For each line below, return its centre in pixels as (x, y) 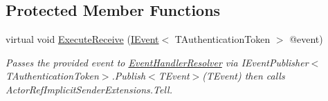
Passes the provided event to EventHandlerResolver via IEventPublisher (157, 62)
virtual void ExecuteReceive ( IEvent (82, 39)
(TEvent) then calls (244, 76)
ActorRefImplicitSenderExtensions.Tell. (89, 89)
